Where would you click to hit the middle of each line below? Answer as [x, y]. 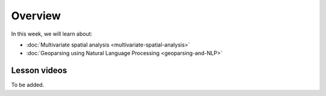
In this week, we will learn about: [52, 34]
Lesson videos [39, 70]
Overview [36, 16]
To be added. [28, 85]
